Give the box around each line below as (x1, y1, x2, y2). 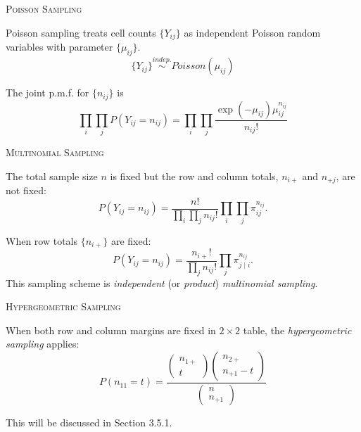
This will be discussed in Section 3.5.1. (6, 414, 172, 429)
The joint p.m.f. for (6, 85, 89, 100)
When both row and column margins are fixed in (6, 322, 216, 337)
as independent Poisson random (184, 25, 321, 39)
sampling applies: (6, 336, 80, 351)
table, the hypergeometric (243, 322, 352, 337)
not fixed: (6, 183, 46, 198)
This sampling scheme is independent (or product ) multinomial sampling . (6, 275, 318, 290)
